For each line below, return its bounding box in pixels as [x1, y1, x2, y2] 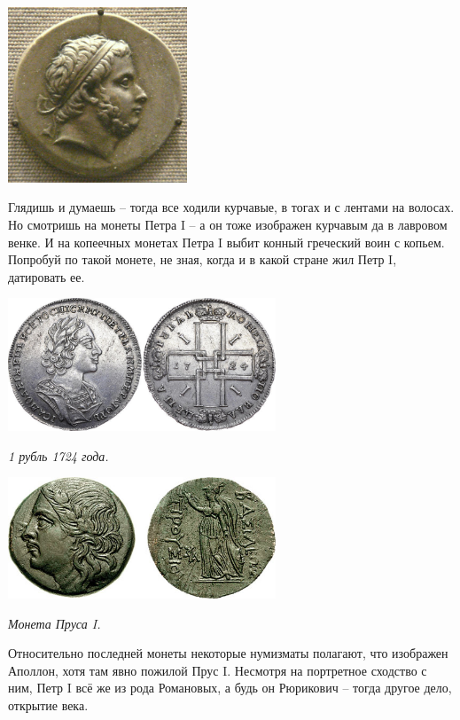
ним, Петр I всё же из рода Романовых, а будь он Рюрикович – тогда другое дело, [8, 678, 452, 697]
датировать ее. [8, 267, 85, 286]
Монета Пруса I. [8, 614, 101, 632]
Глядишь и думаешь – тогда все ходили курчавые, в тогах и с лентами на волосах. [8, 198, 455, 216]
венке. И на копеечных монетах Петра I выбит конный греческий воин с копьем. [8, 232, 445, 251]
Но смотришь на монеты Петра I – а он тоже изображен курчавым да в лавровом [8, 215, 448, 234]
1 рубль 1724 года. [8, 446, 109, 465]
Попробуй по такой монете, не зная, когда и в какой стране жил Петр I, [8, 250, 397, 269]
